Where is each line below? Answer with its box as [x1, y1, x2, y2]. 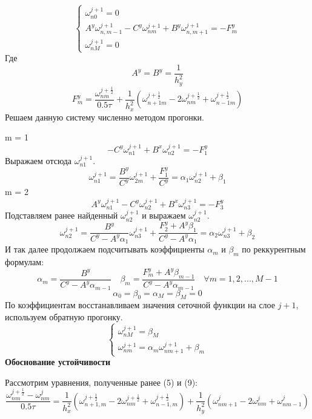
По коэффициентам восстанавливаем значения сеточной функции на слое [5, 299, 275, 311]
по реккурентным [242, 243, 306, 256]
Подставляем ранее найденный [5, 209, 118, 222]
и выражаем [142, 209, 186, 222]
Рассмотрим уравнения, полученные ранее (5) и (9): [5, 375, 198, 388]
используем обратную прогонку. [5, 311, 123, 323]
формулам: [5, 255, 44, 268]
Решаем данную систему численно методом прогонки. [5, 110, 204, 123]
